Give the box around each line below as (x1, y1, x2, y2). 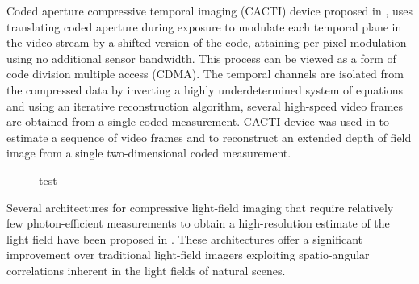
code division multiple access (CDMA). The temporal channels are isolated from (6, 65, 404, 82)
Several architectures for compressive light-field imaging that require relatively (6, 198, 394, 215)
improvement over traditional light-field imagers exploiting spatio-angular (6, 246, 370, 263)
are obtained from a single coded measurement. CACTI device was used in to (6, 113, 390, 130)
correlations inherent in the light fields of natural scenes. (6, 261, 286, 278)
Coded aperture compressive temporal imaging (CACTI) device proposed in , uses (6, 2, 413, 19)
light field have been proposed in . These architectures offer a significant (6, 230, 363, 247)
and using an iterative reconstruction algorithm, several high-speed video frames (6, 97, 404, 114)
